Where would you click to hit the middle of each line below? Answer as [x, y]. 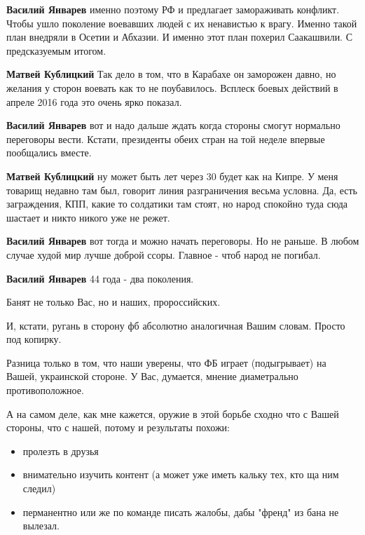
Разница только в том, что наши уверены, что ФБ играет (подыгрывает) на [166, 362]
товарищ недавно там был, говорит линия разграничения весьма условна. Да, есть [182, 190]
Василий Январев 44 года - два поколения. [100, 278]
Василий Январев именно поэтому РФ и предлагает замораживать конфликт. [173, 9]
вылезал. [41, 526]
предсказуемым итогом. [56, 50]
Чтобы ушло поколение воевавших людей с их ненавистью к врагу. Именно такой [182, 23]
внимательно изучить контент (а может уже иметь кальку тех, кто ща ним [181, 474]
